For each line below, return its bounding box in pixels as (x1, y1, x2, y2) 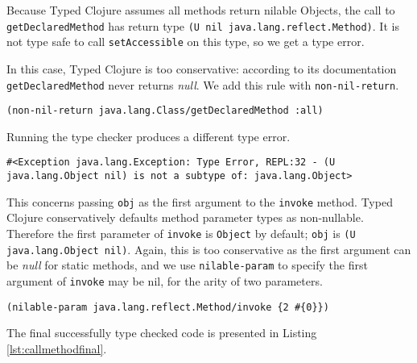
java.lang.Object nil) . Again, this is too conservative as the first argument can (6, 240, 411, 257)
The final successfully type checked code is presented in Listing (6, 324, 317, 341)
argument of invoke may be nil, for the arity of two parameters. (6, 272, 323, 289)
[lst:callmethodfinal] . (6, 340, 107, 357)
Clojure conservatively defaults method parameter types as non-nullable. (6, 209, 364, 226)
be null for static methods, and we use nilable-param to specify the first (6, 257, 368, 273)
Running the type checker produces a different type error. (6, 127, 291, 144)
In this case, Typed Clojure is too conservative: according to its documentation (6, 60, 397, 77)
